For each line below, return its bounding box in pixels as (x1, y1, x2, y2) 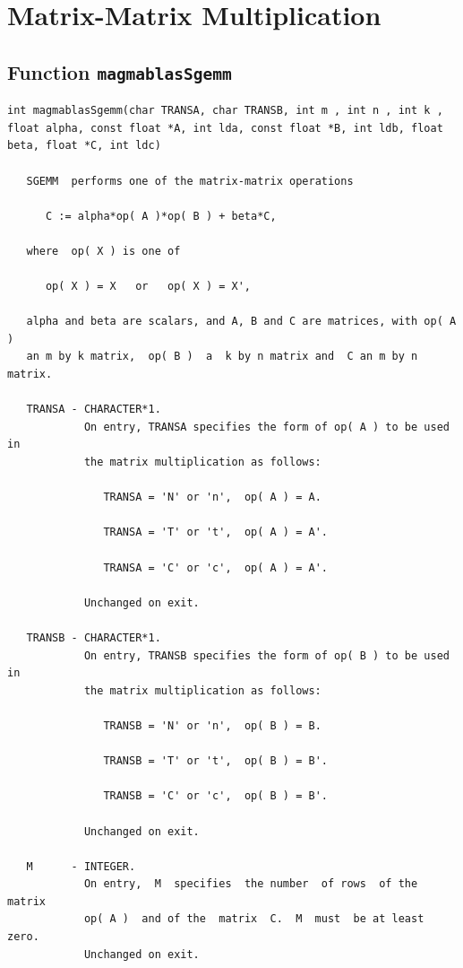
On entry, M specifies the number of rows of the (83, 877, 418, 891)
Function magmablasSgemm (7, 57, 232, 85)
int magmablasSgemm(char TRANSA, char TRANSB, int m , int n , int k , (7, 104, 443, 118)
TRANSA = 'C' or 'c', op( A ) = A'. (103, 561, 328, 574)
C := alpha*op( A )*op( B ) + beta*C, (45, 209, 277, 222)
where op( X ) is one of (26, 244, 181, 257)
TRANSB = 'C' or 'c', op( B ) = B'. (103, 789, 328, 803)
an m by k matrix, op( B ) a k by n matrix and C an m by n (26, 350, 418, 363)
